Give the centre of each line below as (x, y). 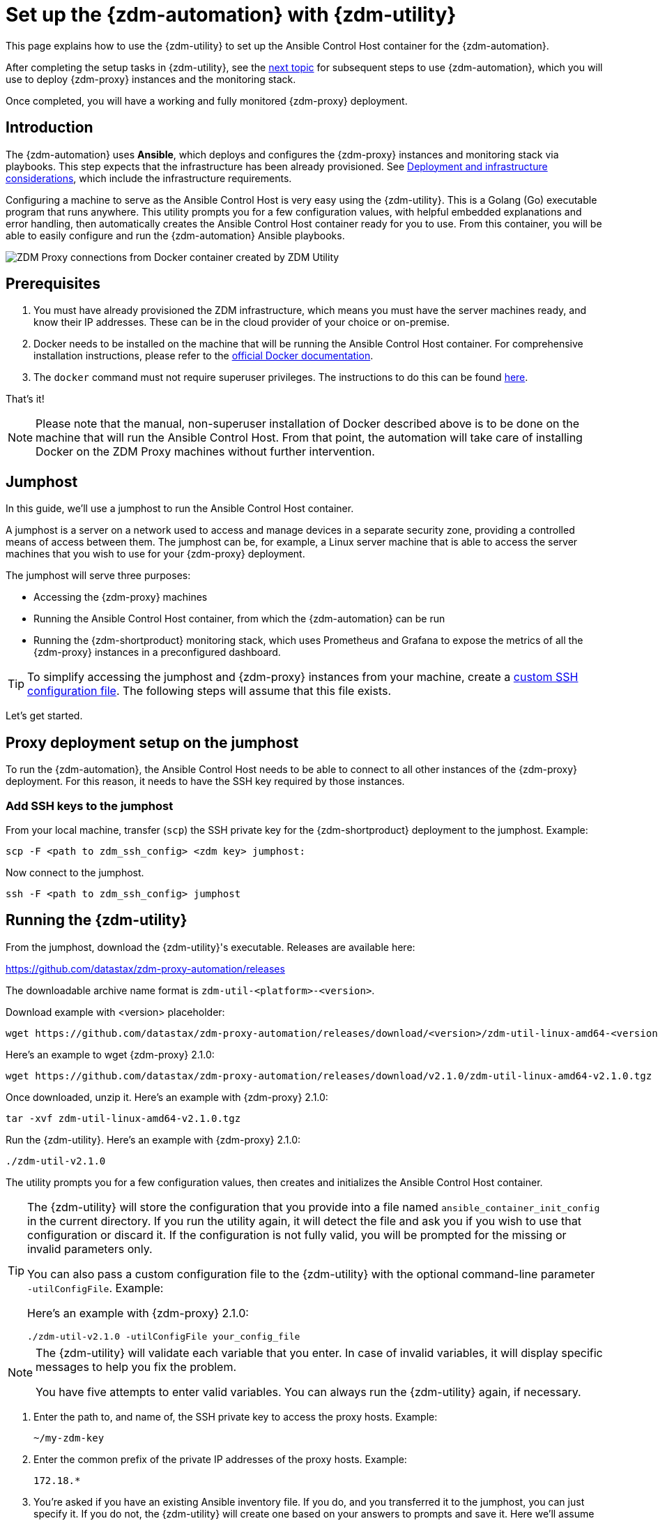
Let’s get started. (44, 716)
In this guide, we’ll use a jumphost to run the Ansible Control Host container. (180, 509)
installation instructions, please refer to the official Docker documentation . (204, 356)
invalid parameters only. (90, 1249)
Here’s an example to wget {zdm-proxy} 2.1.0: (110, 1054)
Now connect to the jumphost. (75, 872)
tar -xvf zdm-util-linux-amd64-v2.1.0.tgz (123, 1118)
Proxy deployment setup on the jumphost (152, 742)
